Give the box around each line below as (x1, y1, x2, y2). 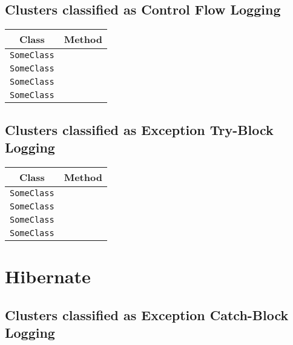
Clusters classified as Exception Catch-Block (5, 305, 289, 324)
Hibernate (5, 263, 91, 288)
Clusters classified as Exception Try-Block (5, 120, 274, 139)
